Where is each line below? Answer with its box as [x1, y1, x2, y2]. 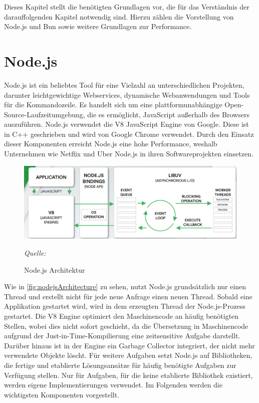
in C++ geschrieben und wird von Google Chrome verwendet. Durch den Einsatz [4, 128, 254, 139]
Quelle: [24, 248, 46, 258]
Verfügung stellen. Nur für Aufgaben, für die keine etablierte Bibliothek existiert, [4, 369, 253, 380]
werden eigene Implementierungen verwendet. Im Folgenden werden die [4, 379, 222, 390]
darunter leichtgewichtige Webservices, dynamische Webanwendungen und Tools [4, 89, 250, 100]
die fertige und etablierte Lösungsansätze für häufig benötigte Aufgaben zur [4, 359, 236, 370]
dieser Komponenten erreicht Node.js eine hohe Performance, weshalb [4, 138, 217, 149]
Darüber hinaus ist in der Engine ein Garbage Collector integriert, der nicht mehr [4, 340, 255, 350]
